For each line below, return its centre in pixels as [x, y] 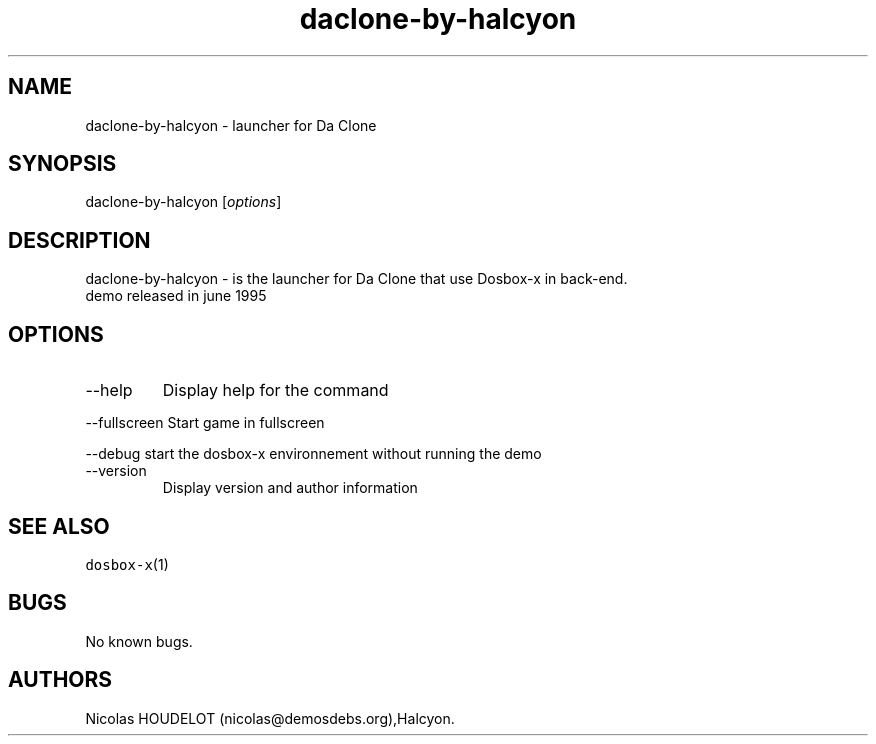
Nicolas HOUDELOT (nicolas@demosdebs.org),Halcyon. [270, 718]
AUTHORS [60, 680]
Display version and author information [290, 488]
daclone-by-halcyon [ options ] [183, 202]
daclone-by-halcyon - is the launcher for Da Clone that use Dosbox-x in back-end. [356, 279]
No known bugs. [139, 641]
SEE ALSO [59, 526]
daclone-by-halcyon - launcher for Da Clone [231, 125]
